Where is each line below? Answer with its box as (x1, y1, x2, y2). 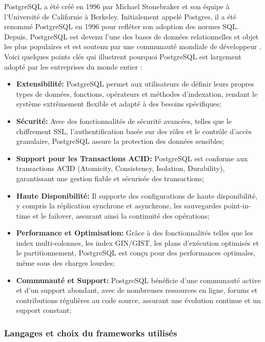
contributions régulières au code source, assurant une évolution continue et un (16, 294, 261, 305)
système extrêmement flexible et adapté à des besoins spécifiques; (16, 98, 221, 109)
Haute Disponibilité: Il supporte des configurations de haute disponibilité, (16, 190, 258, 201)
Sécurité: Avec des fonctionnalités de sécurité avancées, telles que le (16, 115, 232, 126)
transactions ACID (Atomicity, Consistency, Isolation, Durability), (16, 163, 225, 174)
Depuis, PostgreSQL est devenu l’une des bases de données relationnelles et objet (4, 31, 259, 41)
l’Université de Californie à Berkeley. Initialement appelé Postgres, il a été (4, 11, 237, 22)
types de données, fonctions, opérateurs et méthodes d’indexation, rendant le (16, 88, 258, 99)
